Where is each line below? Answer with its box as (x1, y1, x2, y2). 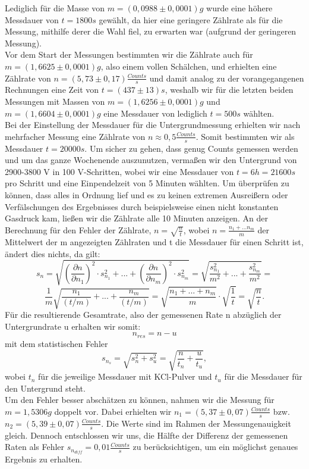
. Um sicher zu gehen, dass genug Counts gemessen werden (84, 142, 298, 154)
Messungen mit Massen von (5, 95, 105, 107)
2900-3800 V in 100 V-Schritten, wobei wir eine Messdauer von (5, 165, 234, 177)
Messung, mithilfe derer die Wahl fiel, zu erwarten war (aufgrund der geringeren (5, 25, 297, 37)
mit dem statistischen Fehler (5, 337, 108, 349)
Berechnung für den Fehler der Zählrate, (5, 223, 152, 236)
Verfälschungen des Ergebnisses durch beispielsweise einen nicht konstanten (5, 200, 279, 212)
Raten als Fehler (5, 440, 65, 453)
